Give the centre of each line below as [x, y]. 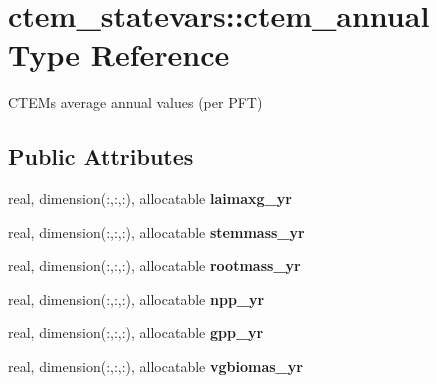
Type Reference [119, 54]
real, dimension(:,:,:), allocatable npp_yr [136, 298]
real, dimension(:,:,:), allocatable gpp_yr [136, 332]
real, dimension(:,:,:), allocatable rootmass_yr [154, 265]
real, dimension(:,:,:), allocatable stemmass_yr [156, 231]
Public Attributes [101, 156]
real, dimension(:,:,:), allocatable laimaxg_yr [150, 198]
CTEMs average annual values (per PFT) [135, 102]
